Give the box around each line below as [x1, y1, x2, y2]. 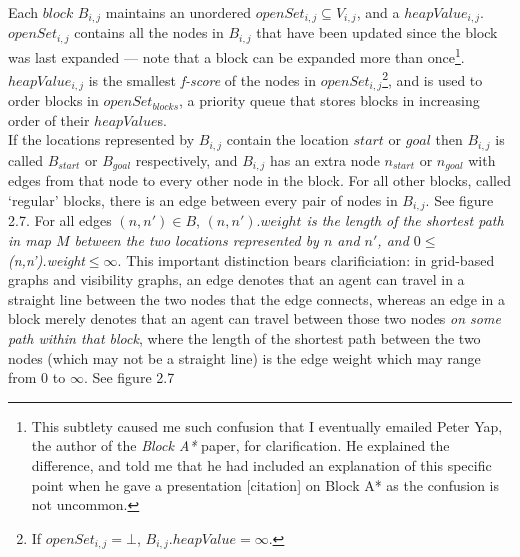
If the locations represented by [8, 129, 195, 150]
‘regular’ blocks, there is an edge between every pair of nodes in [8, 189, 398, 210]
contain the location [226, 129, 349, 150]
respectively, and [135, 149, 238, 170]
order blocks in [8, 90, 99, 111]
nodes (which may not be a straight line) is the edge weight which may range [8, 347, 481, 368]
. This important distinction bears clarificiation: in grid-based [117, 249, 495, 270]
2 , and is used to [382, 67, 483, 90]
